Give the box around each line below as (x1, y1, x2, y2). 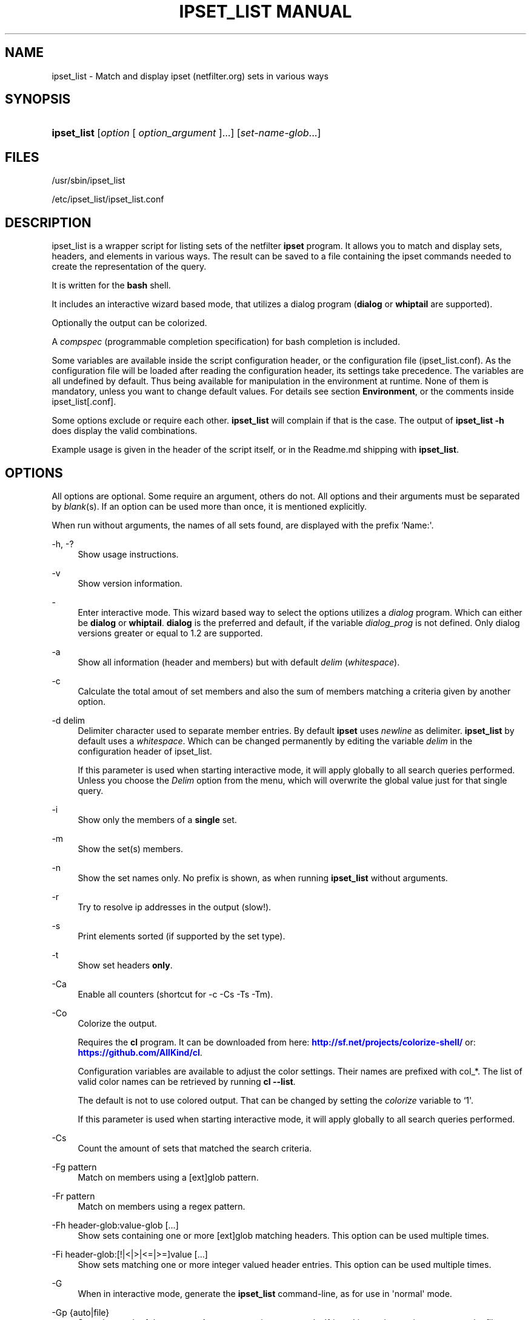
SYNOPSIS (5, 92, 71, 107)
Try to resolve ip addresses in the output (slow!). (78, 901, 272, 912)
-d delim (52, 715, 85, 725)
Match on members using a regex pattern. (78, 1201, 245, 1212)
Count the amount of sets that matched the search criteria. (78, 1142, 312, 1153)
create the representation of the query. (52, 261, 207, 272)
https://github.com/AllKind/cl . (78, 1047, 202, 1058)
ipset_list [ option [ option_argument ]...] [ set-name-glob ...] (52, 127, 321, 139)
